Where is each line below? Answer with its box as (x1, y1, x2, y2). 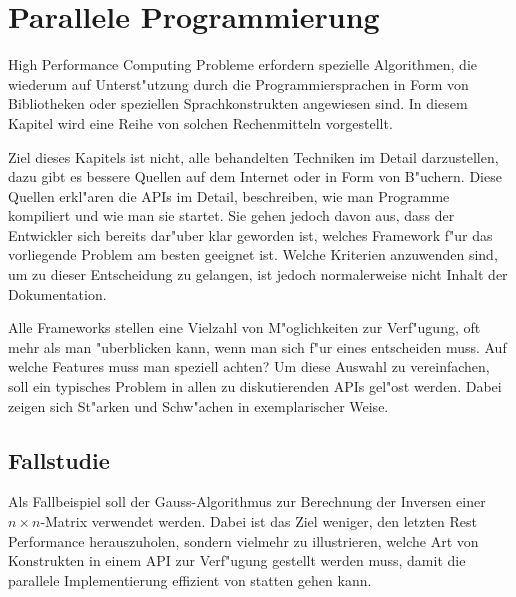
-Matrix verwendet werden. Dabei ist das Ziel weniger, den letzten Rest (40, 511, 478, 532)
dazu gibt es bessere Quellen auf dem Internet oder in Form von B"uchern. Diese (8, 166, 502, 187)
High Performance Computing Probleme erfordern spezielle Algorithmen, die (8, 54, 477, 75)
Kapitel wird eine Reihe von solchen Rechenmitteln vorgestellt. (8, 112, 393, 133)
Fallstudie (8, 444, 110, 475)
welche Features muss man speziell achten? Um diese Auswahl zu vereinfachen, (8, 356, 490, 377)
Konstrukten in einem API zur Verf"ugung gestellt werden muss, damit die (8, 550, 466, 571)
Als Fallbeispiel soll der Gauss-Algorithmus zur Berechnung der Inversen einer (8, 491, 486, 512)
